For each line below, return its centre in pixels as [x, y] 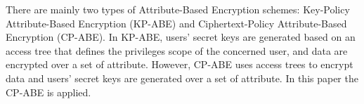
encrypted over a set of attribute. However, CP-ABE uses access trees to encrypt [180, 64]
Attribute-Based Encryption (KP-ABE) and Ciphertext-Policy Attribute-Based [176, 23]
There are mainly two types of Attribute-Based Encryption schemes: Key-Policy [178, 9]
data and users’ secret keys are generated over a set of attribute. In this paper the [182, 78]
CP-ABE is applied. [48, 92]
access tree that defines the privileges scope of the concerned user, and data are [177, 50]
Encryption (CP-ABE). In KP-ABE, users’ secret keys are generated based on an [181, 37]
